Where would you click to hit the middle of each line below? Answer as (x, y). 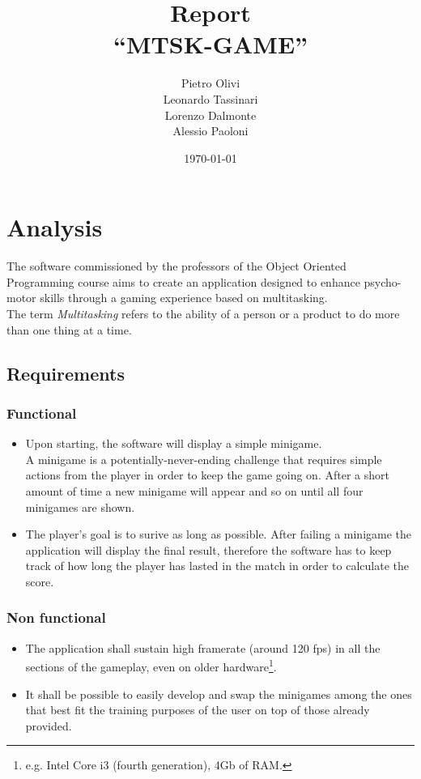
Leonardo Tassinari (210, 98)
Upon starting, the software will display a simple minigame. (174, 443)
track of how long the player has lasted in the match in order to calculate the (217, 566)
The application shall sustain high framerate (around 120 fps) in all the (203, 647)
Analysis (55, 227)
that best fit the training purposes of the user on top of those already (198, 710)
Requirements (66, 373)
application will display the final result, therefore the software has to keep (208, 549)
